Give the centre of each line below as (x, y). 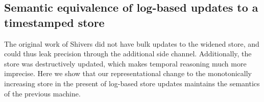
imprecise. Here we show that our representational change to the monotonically (128, 73)
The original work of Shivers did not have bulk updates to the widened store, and (132, 43)
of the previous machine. (42, 93)
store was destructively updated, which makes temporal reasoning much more (125, 63)
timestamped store (54, 22)
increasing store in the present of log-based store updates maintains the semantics (132, 83)
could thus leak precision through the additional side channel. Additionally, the (128, 54)
